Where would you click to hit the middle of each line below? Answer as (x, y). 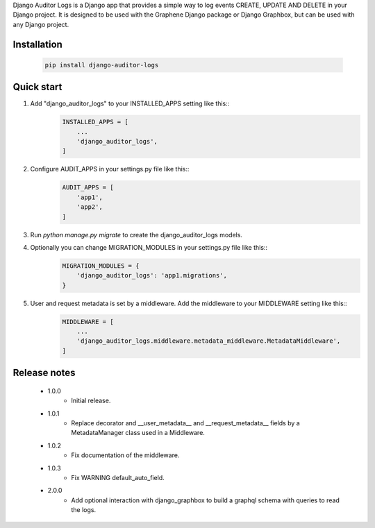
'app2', (90, 207)
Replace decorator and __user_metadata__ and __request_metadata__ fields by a (185, 423)
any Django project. (41, 24)
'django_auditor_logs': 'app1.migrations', (152, 275)
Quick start (37, 87)
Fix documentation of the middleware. (125, 455)
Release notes (44, 373)
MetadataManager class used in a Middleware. (138, 433)
